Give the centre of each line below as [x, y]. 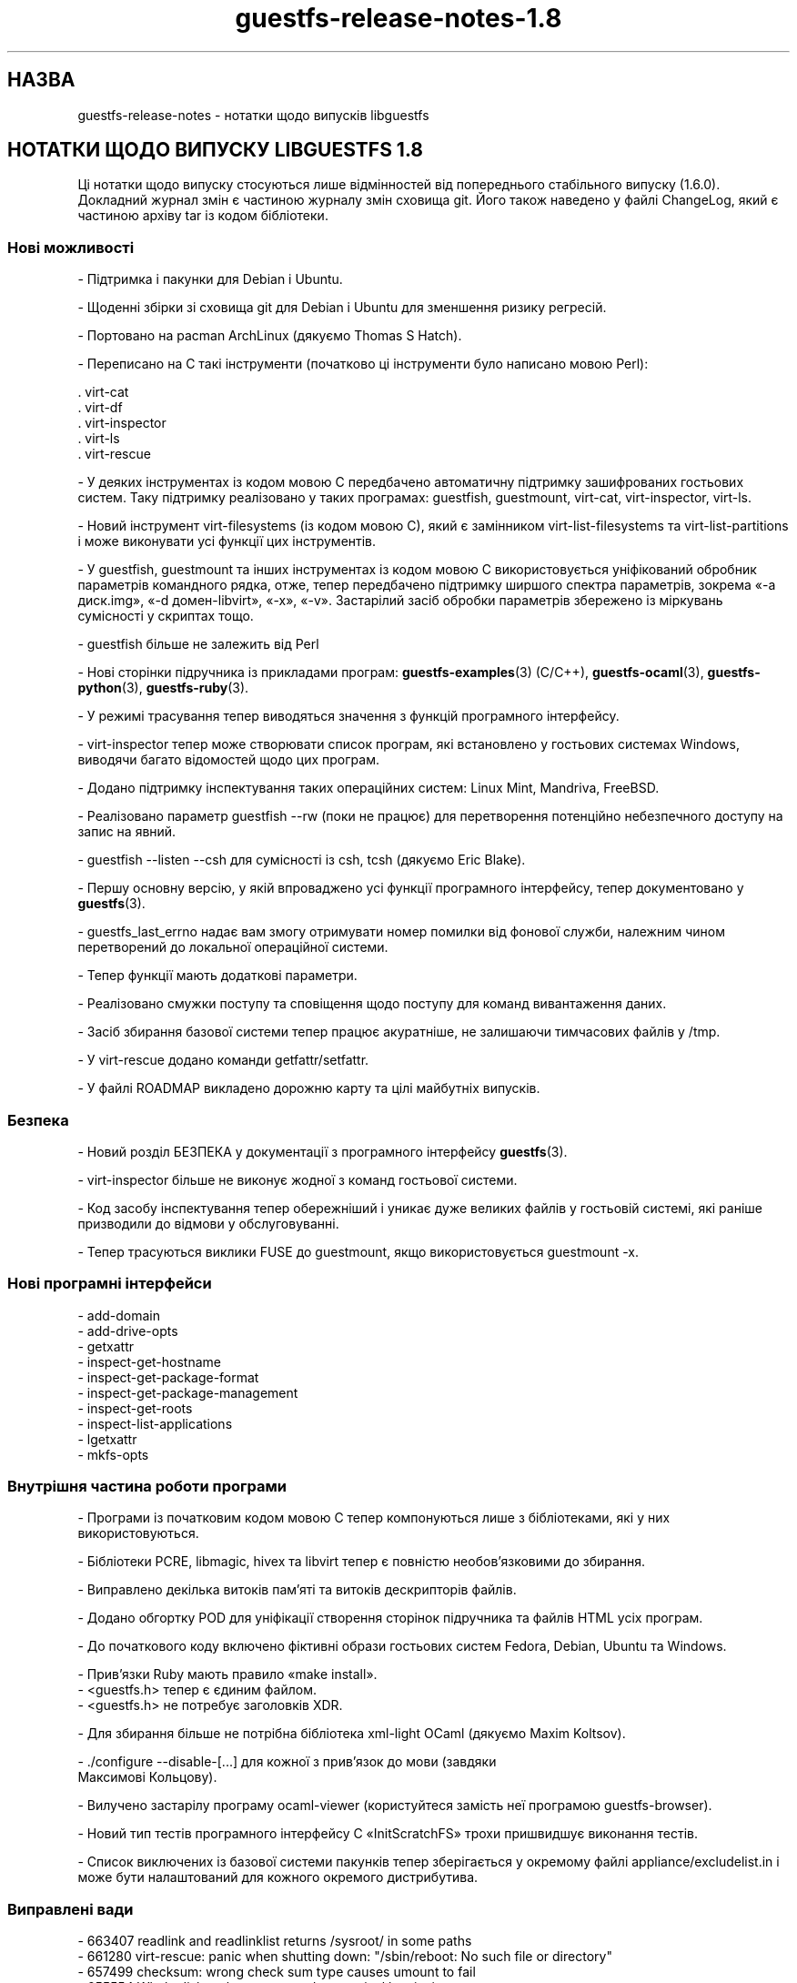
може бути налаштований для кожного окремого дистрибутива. [278, 1877]
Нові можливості [71, 247]
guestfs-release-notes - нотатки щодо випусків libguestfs [253, 115]
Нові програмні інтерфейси [110, 1284]
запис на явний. [127, 832]
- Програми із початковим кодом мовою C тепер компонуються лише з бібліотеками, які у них [374, 1518]
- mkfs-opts [113, 1454]
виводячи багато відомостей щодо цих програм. [228, 760]
